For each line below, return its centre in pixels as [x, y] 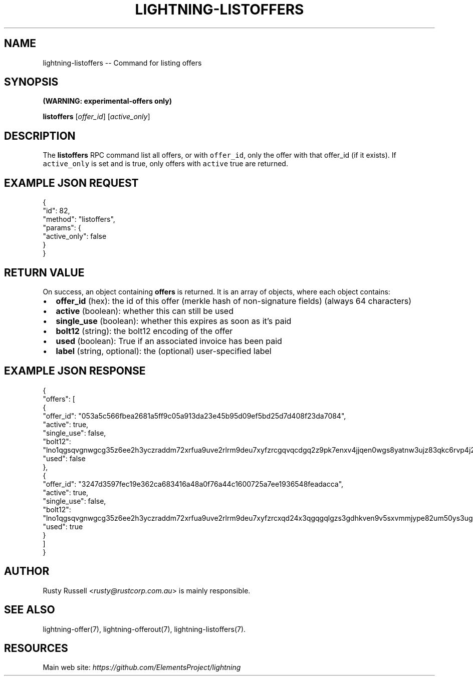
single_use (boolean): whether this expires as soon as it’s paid [174, 321]
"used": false [64, 458]
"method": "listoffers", [79, 219]
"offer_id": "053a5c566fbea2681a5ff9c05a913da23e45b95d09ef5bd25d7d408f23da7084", [194, 416]
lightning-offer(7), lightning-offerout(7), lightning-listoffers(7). [144, 629]
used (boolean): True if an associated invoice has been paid [169, 341]
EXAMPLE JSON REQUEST [71, 183]
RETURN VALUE [44, 272]
